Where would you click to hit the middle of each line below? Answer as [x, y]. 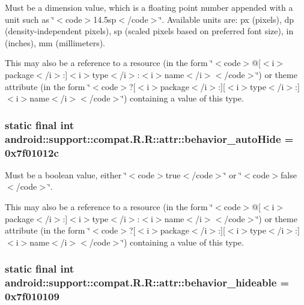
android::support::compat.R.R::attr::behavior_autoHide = [149, 138]
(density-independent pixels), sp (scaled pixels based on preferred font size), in [149, 31]
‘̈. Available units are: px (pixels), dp [227, 19]
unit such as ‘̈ [30, 19]
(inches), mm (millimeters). [55, 42]
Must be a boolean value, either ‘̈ [66, 174]
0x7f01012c [32, 152]
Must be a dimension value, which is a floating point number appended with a [149, 7]
